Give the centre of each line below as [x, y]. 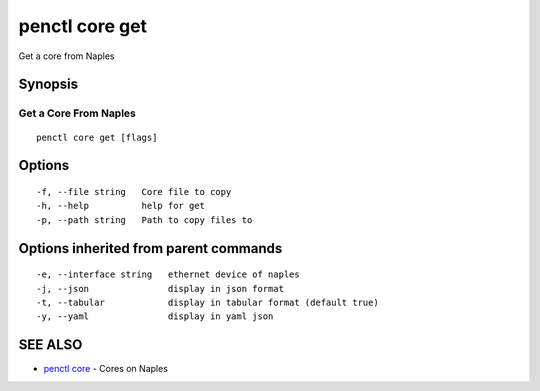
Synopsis [48, 84]
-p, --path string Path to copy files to [144, 219]
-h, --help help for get [120, 206]
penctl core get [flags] [97, 137]
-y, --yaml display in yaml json [155, 316]
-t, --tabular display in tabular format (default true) [207, 302]
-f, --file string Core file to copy [134, 191]
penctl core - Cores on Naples [106, 369]
